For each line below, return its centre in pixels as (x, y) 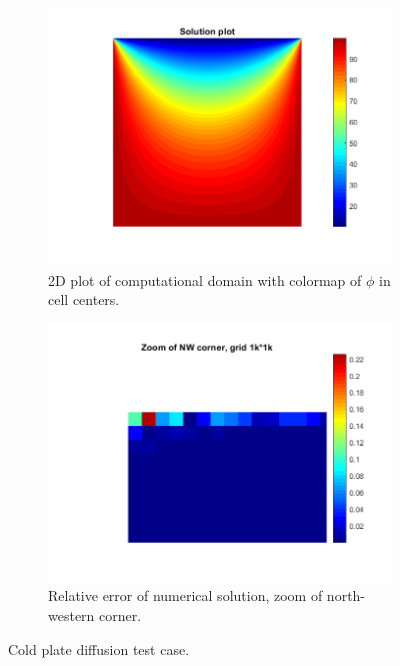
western (71, 614)
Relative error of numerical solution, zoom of (185, 595)
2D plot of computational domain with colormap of (205, 279)
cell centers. (84, 299)
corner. (120, 614)
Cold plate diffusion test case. (99, 648)
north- (346, 595)
